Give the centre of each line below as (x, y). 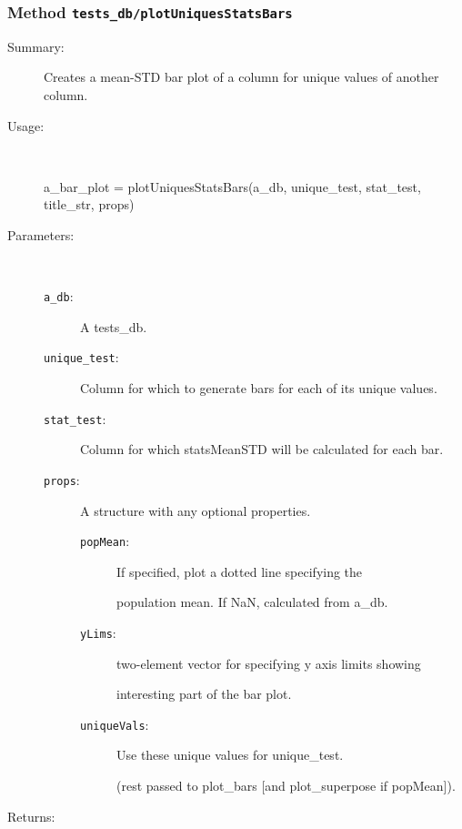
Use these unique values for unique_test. (230, 755)
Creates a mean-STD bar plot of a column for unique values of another (241, 77)
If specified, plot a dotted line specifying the (240, 571)
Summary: (36, 46)
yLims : (98, 632)
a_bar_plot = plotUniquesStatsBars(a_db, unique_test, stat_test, (232, 186)
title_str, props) (89, 204)
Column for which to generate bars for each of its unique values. (259, 388)
